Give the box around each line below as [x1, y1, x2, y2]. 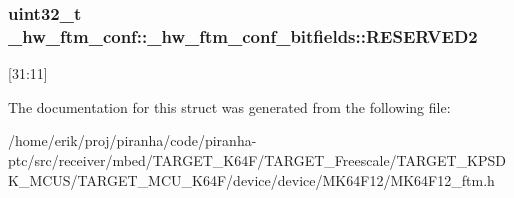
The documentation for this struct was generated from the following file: [8, 96, 451, 117]
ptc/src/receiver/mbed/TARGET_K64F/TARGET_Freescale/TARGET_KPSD [8, 149, 506, 170]
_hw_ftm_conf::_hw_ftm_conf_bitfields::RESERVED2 [8, 23, 478, 48]
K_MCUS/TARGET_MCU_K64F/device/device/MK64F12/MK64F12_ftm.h [8, 169, 495, 190]
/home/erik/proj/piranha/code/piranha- [8, 130, 257, 151]
